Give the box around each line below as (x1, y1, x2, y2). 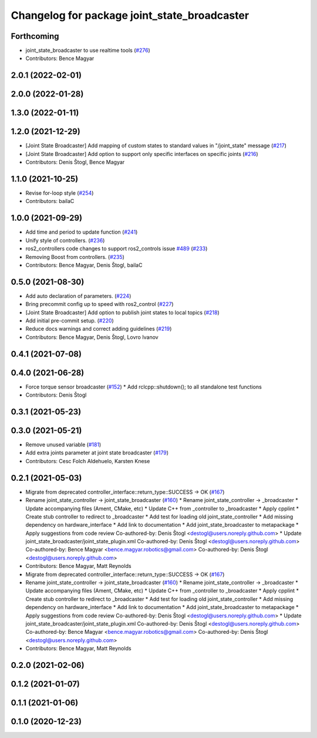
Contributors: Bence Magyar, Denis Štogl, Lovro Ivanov (25, 333, 158, 341)
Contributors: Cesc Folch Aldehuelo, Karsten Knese (25, 457, 150, 464)
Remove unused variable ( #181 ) (25, 441, 102, 448)
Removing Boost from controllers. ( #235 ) (25, 253, 124, 260)
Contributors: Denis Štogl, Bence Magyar (25, 159, 125, 166)
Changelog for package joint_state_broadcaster (11, 9, 249, 22)
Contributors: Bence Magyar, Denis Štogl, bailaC (25, 261, 143, 268)
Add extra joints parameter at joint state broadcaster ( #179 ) (25, 449, 169, 456)
